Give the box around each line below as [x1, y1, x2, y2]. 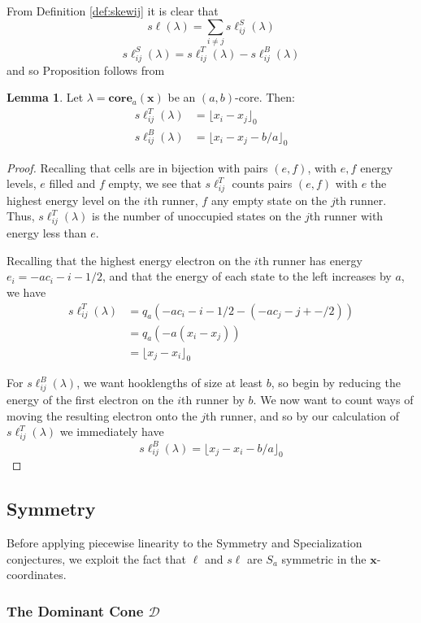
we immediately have [59, 423, 164, 440]
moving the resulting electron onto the [7, 407, 197, 424]
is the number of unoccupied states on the [92, 207, 302, 224]
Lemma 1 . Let [7, 89, 84, 106]
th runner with [309, 207, 384, 224]
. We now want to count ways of [253, 391, 414, 408]
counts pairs [232, 175, 293, 192]
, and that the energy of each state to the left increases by [102, 268, 392, 285]
